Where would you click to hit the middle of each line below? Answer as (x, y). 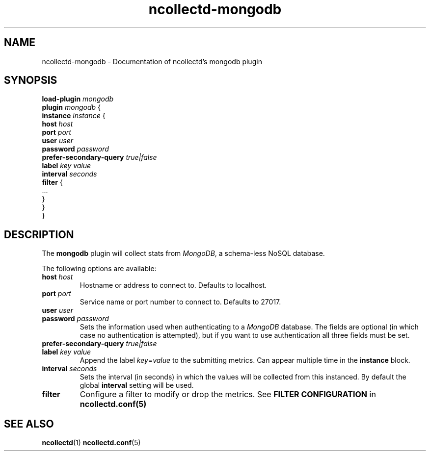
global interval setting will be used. (137, 385)
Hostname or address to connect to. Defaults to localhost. (173, 285)
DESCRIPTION (39, 234)
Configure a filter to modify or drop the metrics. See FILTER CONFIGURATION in (228, 394)
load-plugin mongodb (78, 99)
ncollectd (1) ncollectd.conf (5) (91, 443)
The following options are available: (99, 269)
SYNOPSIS (31, 80)
